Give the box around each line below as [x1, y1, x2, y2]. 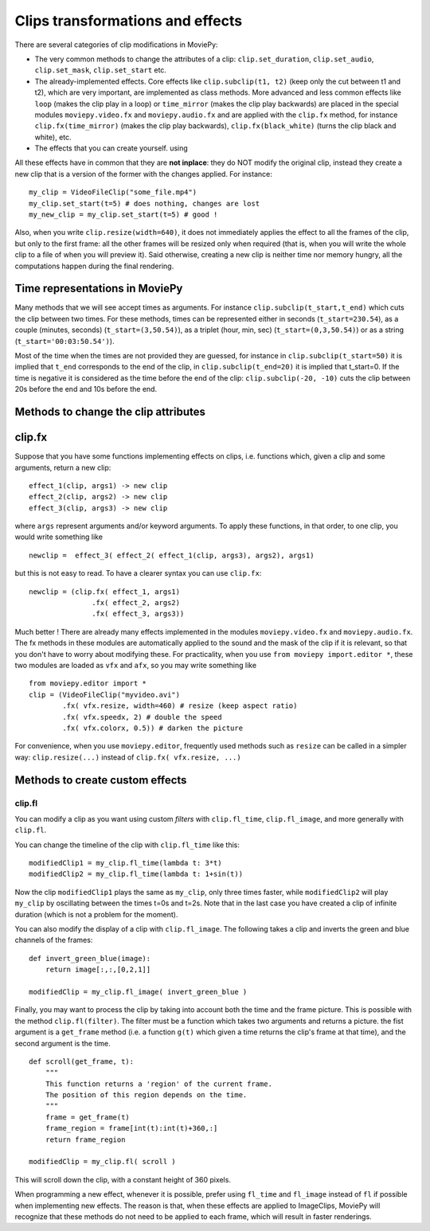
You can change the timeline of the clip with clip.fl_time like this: [14, 840, 240, 850]
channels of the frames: [14, 936, 93, 945]
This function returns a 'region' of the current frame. [45, 1079, 272, 1088]
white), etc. [34, 132, 72, 142]
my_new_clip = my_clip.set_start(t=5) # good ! [29, 210, 218, 219]
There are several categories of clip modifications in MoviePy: [14, 40, 218, 49]
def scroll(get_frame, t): [29, 1057, 135, 1066]
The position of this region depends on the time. [45, 1091, 248, 1100]
